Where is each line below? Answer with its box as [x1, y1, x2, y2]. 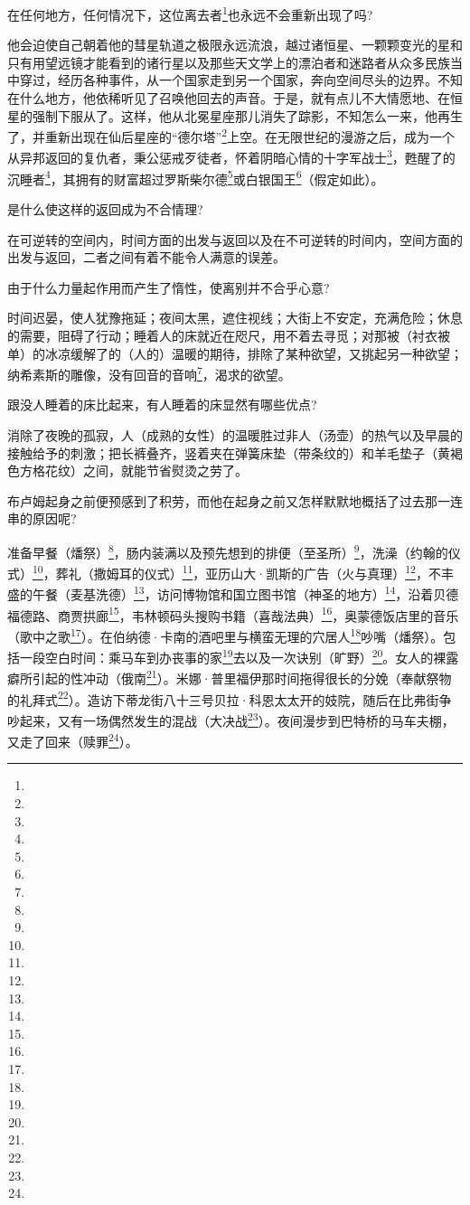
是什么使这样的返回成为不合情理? [7, 199, 203, 218]
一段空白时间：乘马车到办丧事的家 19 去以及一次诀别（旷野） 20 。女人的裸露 [19, 645, 459, 666]
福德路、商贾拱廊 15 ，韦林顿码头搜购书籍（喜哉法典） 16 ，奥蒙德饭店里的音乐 [7, 603, 459, 625]
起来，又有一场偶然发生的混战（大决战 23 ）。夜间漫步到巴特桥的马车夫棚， [19, 708, 455, 730]
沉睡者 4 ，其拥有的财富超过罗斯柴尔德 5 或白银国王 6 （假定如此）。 [7, 166, 384, 188]
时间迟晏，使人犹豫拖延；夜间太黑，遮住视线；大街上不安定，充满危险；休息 [7, 308, 463, 327]
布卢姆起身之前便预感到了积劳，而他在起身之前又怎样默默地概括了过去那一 [7, 491, 450, 510]
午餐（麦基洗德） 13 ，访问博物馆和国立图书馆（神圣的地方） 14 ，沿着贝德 [32, 582, 459, 604]
